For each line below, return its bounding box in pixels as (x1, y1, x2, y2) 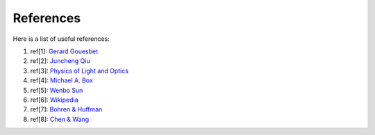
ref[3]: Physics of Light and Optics (30, 66, 128, 75)
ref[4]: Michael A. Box (30, 76, 93, 84)
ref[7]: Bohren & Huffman (30, 105, 103, 114)
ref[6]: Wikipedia (30, 96, 79, 104)
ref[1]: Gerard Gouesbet (30, 47, 99, 55)
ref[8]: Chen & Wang (30, 115, 90, 123)
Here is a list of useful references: (12, 35, 110, 43)
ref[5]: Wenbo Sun (30, 86, 83, 94)
